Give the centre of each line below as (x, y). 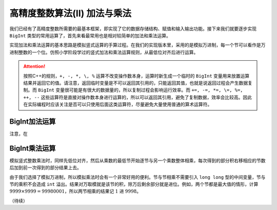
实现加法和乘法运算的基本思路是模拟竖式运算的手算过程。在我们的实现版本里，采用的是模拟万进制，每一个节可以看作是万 (137, 45)
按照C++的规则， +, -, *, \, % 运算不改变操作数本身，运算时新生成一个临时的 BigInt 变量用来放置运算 (136, 76)
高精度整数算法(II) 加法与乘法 (71, 13)
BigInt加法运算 (33, 121)
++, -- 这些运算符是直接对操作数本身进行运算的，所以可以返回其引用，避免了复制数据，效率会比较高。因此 (138, 97)
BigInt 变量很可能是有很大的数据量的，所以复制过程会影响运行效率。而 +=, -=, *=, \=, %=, (140, 90)
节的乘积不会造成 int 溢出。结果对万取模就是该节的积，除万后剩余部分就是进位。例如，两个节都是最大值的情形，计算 (134, 184)
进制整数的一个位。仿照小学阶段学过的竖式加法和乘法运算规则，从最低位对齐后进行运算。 (104, 52)
